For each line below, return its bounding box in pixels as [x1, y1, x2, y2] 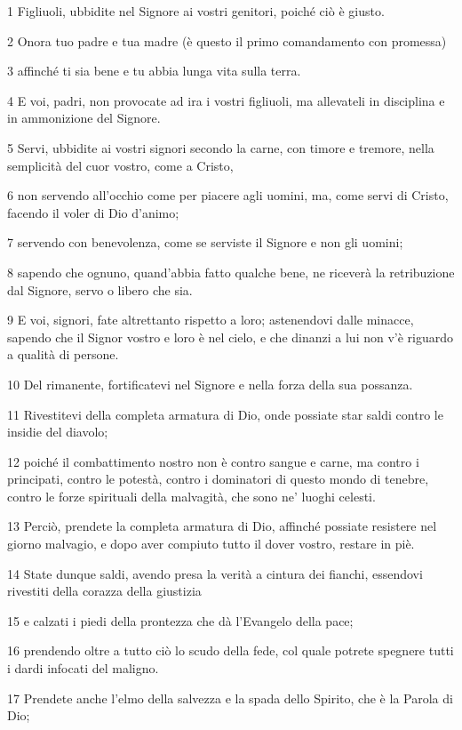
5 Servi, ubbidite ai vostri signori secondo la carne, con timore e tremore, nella [7, 138, 434, 156]
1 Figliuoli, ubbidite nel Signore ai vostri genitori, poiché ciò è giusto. [7, 2, 385, 20]
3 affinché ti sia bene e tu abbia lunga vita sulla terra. [7, 61, 301, 80]
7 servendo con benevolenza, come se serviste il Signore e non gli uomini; [7, 233, 403, 252]
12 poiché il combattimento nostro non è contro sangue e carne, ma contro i [7, 452, 419, 470]
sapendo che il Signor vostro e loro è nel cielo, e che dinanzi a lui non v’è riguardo [7, 327, 454, 346]
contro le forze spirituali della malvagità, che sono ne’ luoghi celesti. [7, 486, 376, 505]
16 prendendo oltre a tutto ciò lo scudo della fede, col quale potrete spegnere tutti [7, 641, 454, 660]
